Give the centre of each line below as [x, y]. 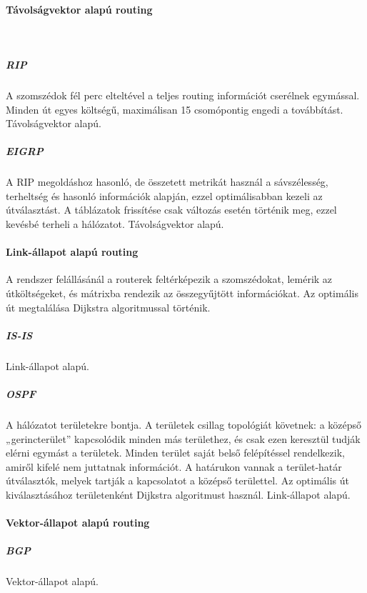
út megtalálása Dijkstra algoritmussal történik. [108, 307]
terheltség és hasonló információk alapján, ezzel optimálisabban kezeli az [164, 195]
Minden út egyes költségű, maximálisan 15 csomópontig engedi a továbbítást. [175, 109]
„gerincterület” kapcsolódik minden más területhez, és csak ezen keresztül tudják [183, 438]
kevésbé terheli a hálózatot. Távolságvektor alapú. [115, 224]
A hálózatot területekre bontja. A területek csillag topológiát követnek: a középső [184, 424]
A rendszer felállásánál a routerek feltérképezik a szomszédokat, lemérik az [169, 279]
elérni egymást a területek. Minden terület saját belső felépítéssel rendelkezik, [175, 453]
